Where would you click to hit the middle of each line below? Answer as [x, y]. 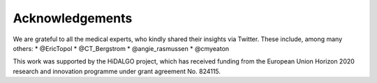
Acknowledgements [73, 18]
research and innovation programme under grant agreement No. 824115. [117, 71]
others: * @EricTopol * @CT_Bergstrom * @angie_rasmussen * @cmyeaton [121, 48]
